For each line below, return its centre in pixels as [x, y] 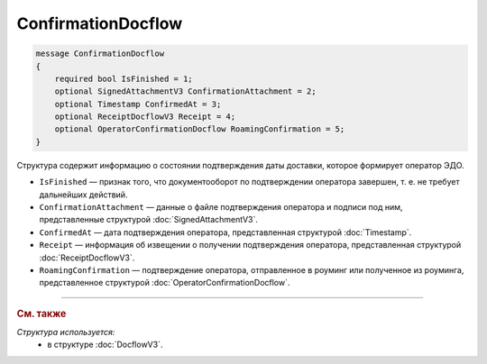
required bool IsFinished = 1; [124, 78]
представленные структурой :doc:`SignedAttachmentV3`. [149, 220]
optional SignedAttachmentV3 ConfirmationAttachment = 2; [185, 91]
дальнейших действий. [83, 195]
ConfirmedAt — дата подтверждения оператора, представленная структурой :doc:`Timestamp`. [225, 232]
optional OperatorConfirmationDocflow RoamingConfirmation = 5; [200, 129]
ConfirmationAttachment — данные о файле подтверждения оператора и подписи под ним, [221, 207]
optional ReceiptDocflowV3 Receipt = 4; [145, 117]
